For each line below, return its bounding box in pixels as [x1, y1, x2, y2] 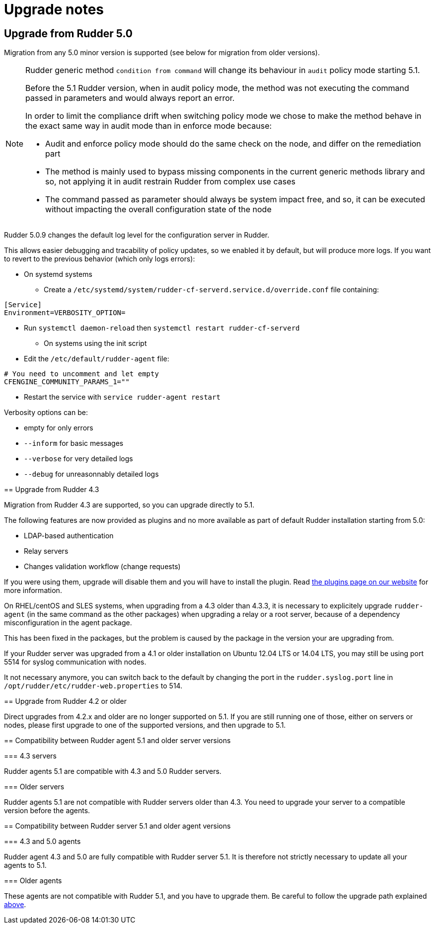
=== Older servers [4, 782, 65, 791]
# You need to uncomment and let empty [4, 370, 159, 378]
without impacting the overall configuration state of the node [45, 204, 272, 215]
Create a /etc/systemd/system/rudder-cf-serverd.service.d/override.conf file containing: [44, 285, 379, 294]
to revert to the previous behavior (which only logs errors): [4, 254, 195, 263]
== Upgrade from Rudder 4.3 [4, 485, 99, 494]
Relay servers [24, 547, 69, 556]
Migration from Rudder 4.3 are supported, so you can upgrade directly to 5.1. [4, 501, 255, 509]
